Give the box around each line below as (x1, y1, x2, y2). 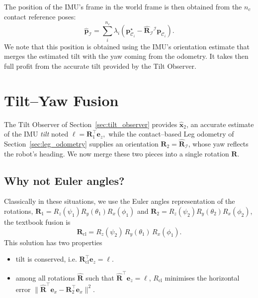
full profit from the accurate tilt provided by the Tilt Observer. (4, 60, 196, 71)
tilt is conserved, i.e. (15, 254, 77, 264)
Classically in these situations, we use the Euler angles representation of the (4, 196, 235, 206)
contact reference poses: (4, 11, 76, 21)
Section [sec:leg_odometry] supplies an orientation (4, 139, 159, 149)
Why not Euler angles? (4, 172, 125, 188)
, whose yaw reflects (188, 139, 249, 149)
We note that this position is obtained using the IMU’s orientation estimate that (4, 41, 250, 51)
